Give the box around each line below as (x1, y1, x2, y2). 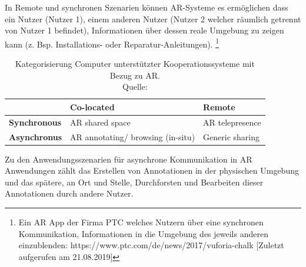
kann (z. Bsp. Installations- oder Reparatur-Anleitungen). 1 (5, 36, 219, 50)
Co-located (70, 100, 115, 113)
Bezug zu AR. (109, 69, 160, 81)
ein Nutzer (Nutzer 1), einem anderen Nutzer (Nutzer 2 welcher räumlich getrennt (5, 12, 301, 25)
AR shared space (70, 116, 131, 128)
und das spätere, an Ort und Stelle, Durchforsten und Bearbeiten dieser (5, 175, 264, 188)
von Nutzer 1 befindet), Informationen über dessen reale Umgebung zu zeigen (5, 24, 284, 36)
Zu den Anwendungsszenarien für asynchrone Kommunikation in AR (5, 153, 252, 165)
